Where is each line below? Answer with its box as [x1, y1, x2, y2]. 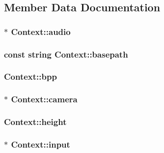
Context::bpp [4, 70, 57, 83]
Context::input [11, 138, 70, 150]
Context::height [4, 116, 67, 128]
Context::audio [11, 25, 71, 37]
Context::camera [11, 93, 78, 105]
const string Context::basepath [4, 48, 128, 60]
